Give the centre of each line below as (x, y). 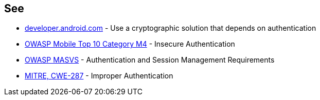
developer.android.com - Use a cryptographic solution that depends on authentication (171, 28)
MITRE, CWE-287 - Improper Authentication (99, 76)
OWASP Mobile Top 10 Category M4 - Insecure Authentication (130, 44)
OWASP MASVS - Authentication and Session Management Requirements (150, 60)
